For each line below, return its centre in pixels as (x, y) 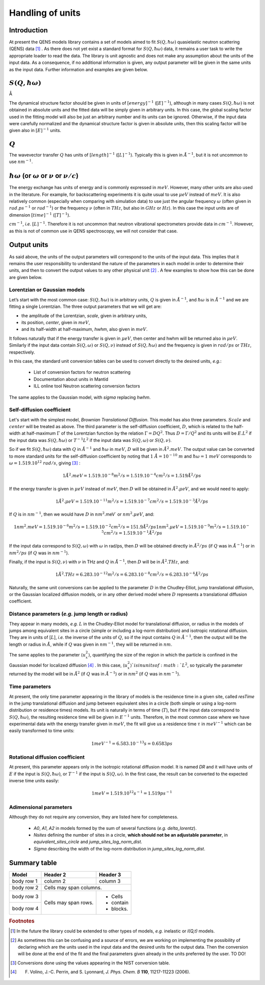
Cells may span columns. (73, 887)
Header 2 (55, 875)
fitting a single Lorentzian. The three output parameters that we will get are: (85, 306)
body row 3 (25, 897)
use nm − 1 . (21, 161)
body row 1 (25, 881)
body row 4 (25, 908)
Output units (29, 245)
